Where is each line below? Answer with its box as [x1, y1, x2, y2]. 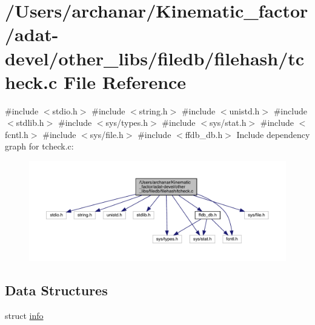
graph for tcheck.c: [5, 140, 74, 153]
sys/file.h [90, 128, 124, 140]
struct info [5, 309, 44, 321]
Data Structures [5, 280, 108, 299]
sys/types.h [105, 116, 148, 129]
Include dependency [236, 128, 310, 140]
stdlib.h [16, 116, 44, 129]
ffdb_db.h [185, 128, 223, 140]
